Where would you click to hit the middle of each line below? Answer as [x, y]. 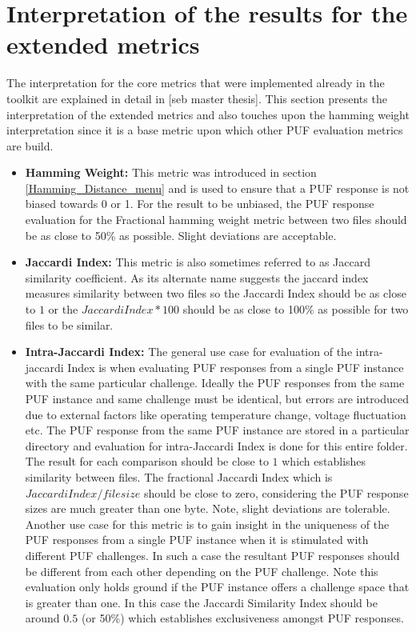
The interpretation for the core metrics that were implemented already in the [196, 83]
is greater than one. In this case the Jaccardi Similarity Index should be [201, 602]
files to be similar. [69, 324]
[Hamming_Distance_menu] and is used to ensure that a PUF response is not [217, 188]
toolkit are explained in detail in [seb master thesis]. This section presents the [197, 98]
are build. [30, 145]
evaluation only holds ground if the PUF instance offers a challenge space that [217, 587]
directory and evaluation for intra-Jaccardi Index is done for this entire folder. [216, 445]
